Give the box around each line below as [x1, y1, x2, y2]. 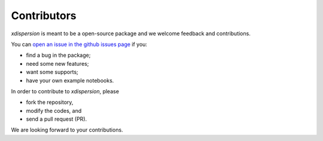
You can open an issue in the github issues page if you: [11, 41, 148, 48]
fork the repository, [26, 99, 74, 106]
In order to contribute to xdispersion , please [11, 87, 120, 95]
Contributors [11, 9, 77, 22]
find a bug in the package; [26, 51, 91, 59]
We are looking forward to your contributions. [11, 126, 123, 134]
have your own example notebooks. [26, 76, 114, 84]
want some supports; [26, 69, 79, 76]
